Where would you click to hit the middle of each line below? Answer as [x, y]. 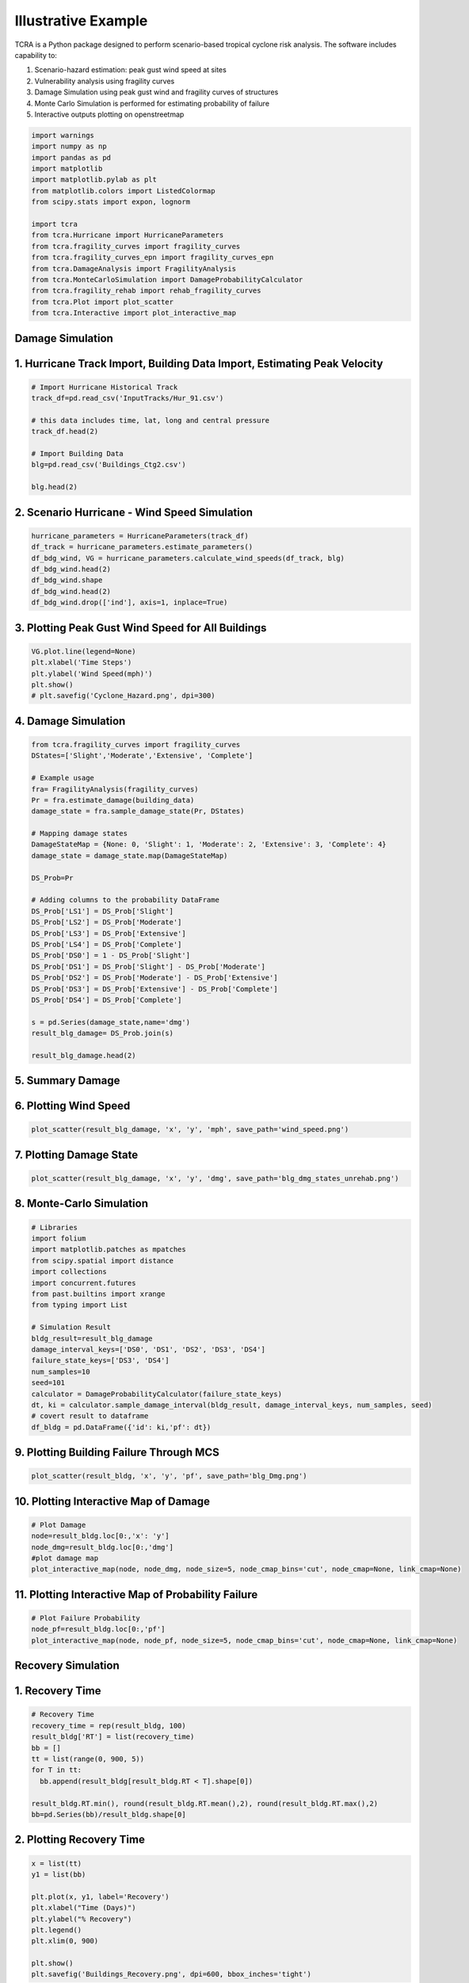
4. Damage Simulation [70, 721]
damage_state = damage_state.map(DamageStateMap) [130, 855]
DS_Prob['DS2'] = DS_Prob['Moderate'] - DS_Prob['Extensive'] [154, 978]
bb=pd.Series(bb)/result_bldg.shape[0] [109, 1814]
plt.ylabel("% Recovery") [82, 1919]
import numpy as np [69, 146]
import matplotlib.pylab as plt [94, 180]
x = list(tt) [57, 1863]
